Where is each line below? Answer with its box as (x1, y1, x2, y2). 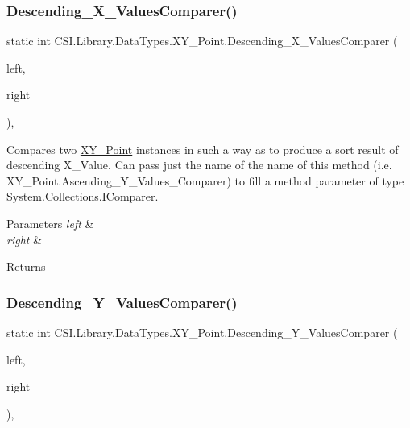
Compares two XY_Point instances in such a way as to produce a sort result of (6, 140, 399, 157)
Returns (6, 258, 46, 275)
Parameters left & (6, 214, 94, 231)
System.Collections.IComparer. (6, 188, 159, 205)
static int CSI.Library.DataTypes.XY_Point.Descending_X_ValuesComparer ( (6, 32, 398, 49)
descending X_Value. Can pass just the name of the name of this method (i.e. (6, 156, 392, 173)
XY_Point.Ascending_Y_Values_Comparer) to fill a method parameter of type (6, 172, 404, 189)
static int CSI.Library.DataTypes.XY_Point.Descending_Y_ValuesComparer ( (6, 323, 398, 340)
